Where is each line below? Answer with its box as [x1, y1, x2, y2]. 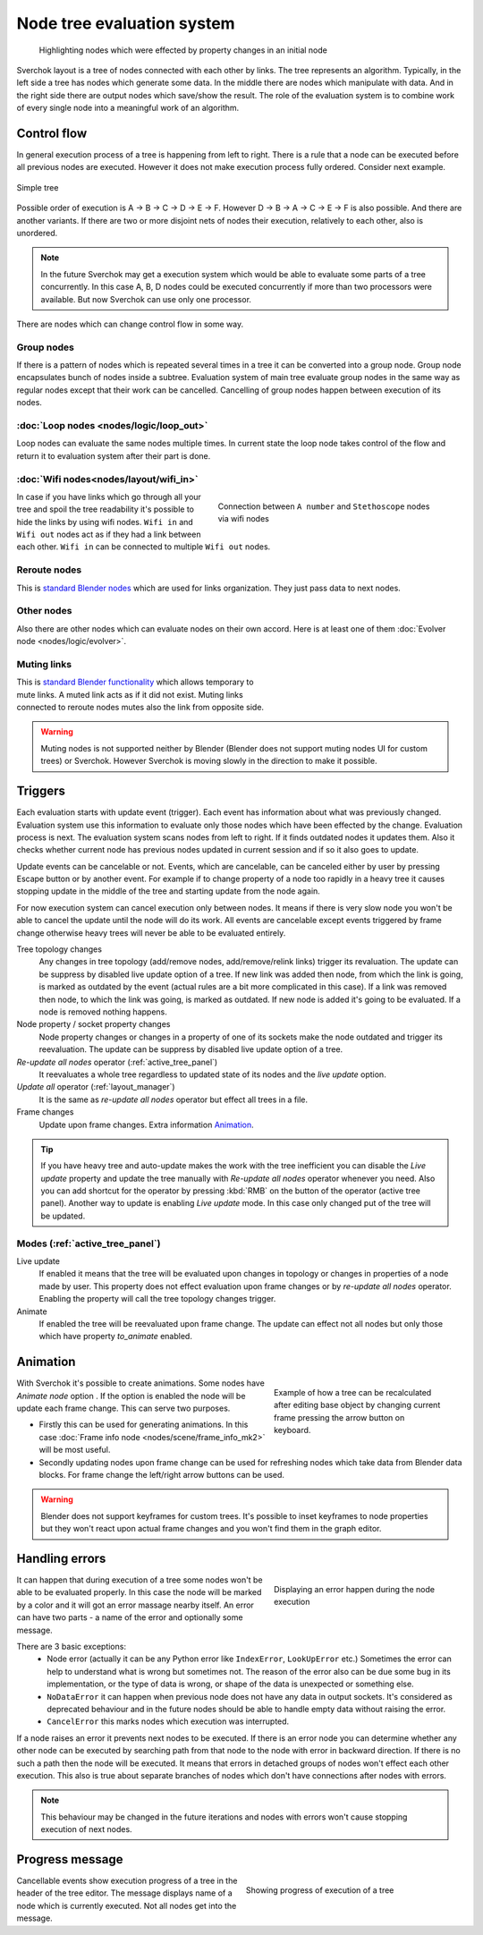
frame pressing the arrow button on [274, 1412, 405, 1422]
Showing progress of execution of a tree [246, 1884, 394, 1896]
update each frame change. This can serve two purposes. [16, 1403, 231, 1413]
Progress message [16, 1852, 124, 1867]
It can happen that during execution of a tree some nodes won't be [16, 1574, 263, 1585]
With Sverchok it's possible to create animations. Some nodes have [16, 1378, 266, 1388]
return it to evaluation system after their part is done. [16, 450, 211, 461]
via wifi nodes [217, 513, 270, 524]
